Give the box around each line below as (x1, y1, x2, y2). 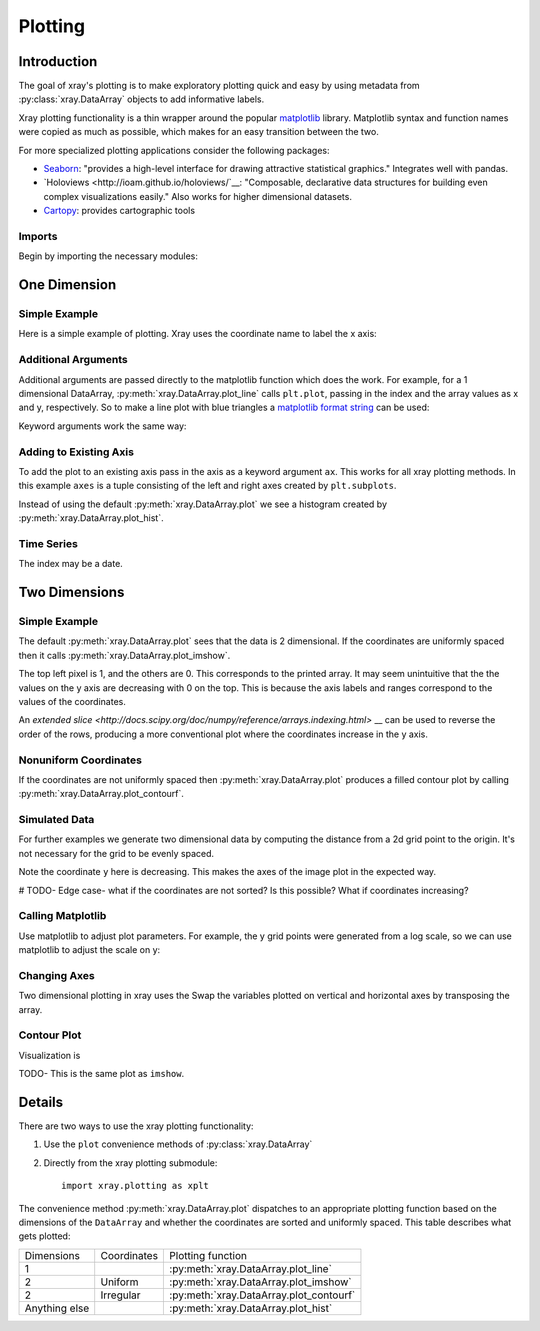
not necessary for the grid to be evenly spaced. (18, 847, 215, 859)
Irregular (100, 1288, 141, 1302)
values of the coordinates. (18, 695, 127, 707)
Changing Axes (18, 968, 95, 982)
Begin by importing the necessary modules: (18, 250, 199, 262)
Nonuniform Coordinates (18, 753, 142, 767)
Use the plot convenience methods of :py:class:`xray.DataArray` (43, 1138, 313, 1150)
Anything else (24, 1301, 90, 1315)
